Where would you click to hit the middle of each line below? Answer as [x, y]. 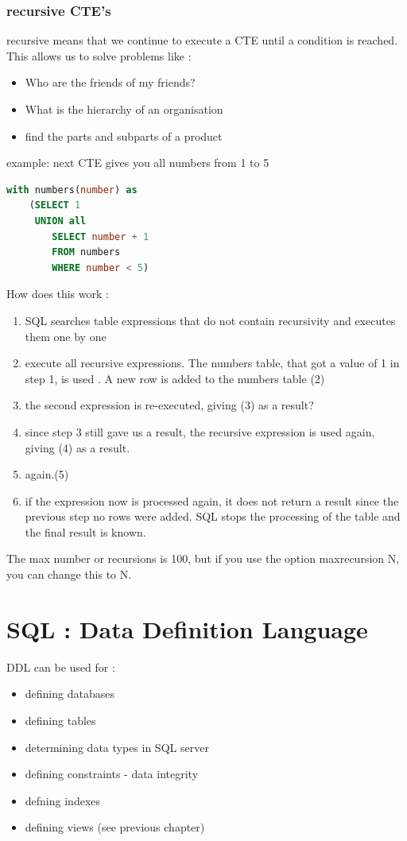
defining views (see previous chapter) [115, 827]
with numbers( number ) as [72, 190]
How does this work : [58, 294]
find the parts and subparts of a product [124, 136]
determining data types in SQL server [117, 747]
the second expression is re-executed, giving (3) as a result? [169, 405]
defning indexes [63, 800]
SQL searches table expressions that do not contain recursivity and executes [210, 320]
